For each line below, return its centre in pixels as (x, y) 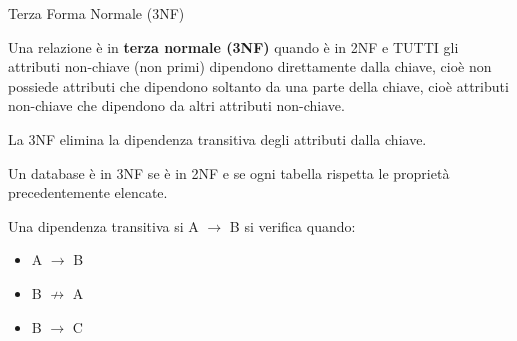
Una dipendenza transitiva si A (103, 225)
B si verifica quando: (292, 225)
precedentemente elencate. (88, 192)
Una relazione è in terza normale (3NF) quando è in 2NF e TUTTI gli (233, 46)
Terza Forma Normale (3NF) (96, 13)
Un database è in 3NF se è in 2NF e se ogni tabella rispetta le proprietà (229, 172)
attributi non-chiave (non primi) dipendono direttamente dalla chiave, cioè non (250, 66)
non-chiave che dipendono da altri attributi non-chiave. (176, 105)
